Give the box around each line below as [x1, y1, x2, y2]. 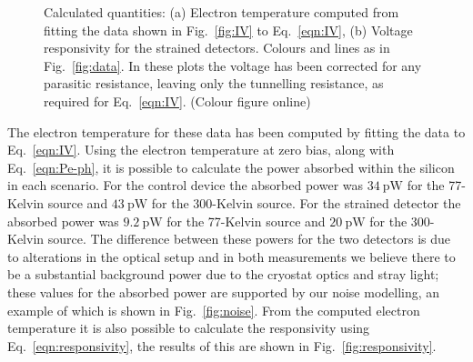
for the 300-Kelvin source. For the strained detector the [151, 193, 461, 212]
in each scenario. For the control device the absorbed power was [7, 176, 364, 195]
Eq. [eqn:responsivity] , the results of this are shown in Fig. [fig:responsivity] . [7, 336, 437, 355]
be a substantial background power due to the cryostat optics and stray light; [7, 265, 439, 284]
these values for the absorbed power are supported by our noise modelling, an [7, 282, 440, 301]
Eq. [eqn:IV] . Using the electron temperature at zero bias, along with [7, 140, 395, 159]
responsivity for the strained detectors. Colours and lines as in [44, 38, 390, 57]
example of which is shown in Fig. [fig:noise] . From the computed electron [7, 300, 420, 319]
